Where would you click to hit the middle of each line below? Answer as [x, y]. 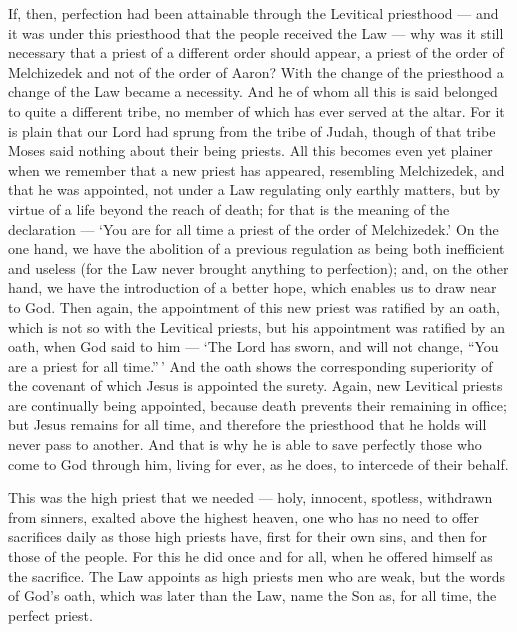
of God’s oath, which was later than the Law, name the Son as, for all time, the [252, 595]
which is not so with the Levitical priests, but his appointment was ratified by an [256, 326]
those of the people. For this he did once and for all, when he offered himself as [250, 556]
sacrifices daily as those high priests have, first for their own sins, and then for [247, 536]
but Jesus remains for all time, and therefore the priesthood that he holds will [247, 424]
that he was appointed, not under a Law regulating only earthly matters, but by [254, 189]
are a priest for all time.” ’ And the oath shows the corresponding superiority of [250, 365]
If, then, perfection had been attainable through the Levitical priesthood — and [253, 13]
